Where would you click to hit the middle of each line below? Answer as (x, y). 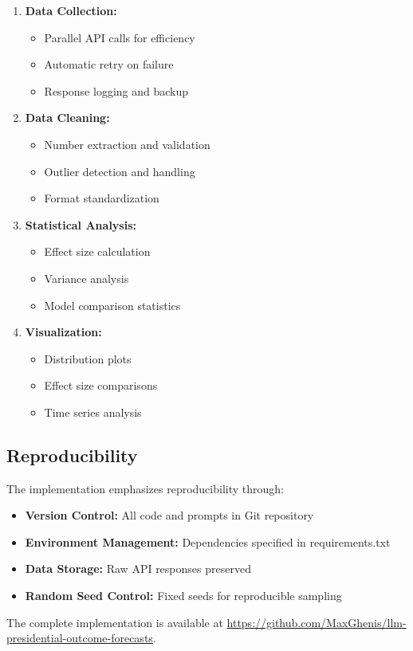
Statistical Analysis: (81, 224)
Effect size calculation (97, 251)
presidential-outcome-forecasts (80, 638)
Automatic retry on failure (109, 64)
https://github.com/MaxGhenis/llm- (317, 622)
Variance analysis (87, 278)
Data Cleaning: (67, 118)
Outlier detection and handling (120, 171)
